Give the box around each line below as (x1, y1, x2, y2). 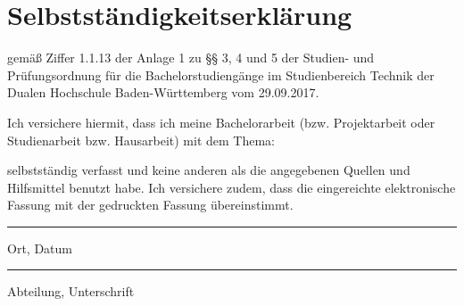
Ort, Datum (7, 238, 72, 257)
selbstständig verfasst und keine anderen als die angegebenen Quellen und (7, 161, 410, 179)
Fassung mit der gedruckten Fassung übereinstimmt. (7, 195, 294, 214)
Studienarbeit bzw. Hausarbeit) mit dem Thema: (7, 130, 276, 149)
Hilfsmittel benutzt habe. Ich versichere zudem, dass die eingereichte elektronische (7, 178, 456, 196)
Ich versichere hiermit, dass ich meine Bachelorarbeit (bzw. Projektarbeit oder (7, 112, 435, 131)
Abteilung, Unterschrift (7, 282, 135, 301)
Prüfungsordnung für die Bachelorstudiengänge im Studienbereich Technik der (7, 65, 435, 84)
